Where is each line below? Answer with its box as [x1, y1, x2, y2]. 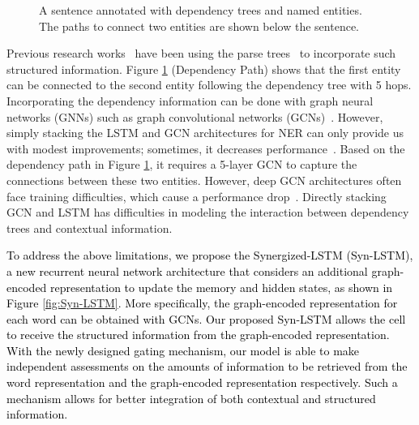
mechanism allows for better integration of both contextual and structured [6, 389, 376, 406]
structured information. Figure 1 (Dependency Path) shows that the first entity [6, 60, 401, 77]
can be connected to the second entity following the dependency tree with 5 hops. [6, 76, 412, 93]
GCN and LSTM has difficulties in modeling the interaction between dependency [6, 204, 409, 221]
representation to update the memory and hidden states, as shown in [50, 278, 393, 295]
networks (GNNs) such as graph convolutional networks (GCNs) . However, [6, 108, 383, 125]
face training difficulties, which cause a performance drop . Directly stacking [6, 187, 387, 204]
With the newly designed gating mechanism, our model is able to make [6, 341, 360, 358]
